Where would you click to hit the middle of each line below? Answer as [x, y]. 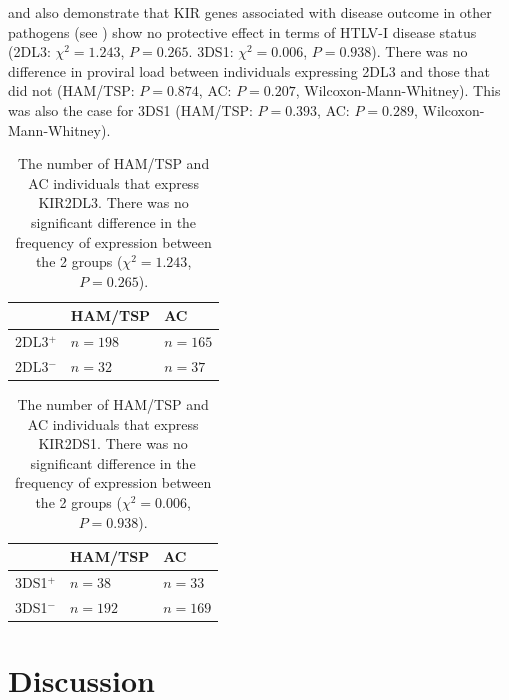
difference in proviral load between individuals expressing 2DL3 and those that [249, 70]
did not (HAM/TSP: [71, 90]
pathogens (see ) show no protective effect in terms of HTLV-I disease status [242, 31]
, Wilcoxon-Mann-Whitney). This [398, 90]
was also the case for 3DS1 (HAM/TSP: [130, 109]
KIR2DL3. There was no [113, 202]
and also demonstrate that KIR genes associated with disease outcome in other [250, 12]
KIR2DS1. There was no [113, 443]
